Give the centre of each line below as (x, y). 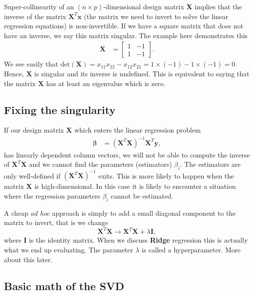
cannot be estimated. (142, 196)
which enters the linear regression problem (138, 130)
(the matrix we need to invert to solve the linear (156, 16)
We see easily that (31, 64)
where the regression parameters (52, 196)
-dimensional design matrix (144, 6)
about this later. (28, 259)
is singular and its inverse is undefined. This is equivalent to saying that (142, 73)
